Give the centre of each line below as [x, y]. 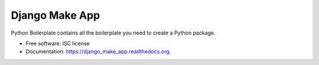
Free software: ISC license [58, 43]
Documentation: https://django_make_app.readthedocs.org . [98, 52]
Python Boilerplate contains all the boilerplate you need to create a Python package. [113, 33]
